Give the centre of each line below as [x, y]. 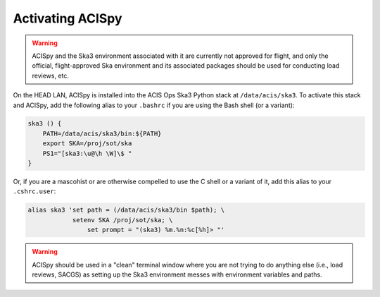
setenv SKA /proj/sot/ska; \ [122, 220]
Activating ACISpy [68, 18]
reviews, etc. [51, 75]
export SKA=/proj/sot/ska [87, 144]
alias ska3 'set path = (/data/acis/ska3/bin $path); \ [126, 210]
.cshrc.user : [34, 191]
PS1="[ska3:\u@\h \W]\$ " [87, 153]
